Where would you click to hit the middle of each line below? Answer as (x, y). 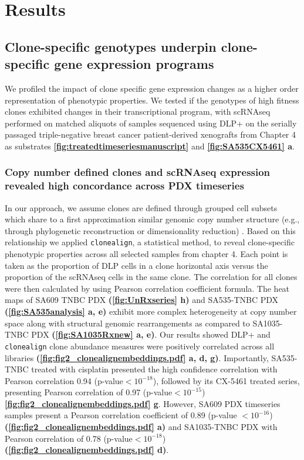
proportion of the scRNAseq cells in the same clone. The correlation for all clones (151, 277)
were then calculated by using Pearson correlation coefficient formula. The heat (147, 288)
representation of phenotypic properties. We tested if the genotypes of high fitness (152, 100)
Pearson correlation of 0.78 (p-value (69, 438)
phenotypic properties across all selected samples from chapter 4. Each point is (146, 254)
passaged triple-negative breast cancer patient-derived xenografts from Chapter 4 (151, 134)
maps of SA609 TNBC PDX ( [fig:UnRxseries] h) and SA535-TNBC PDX (142, 300)
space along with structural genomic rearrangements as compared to (127, 323)
